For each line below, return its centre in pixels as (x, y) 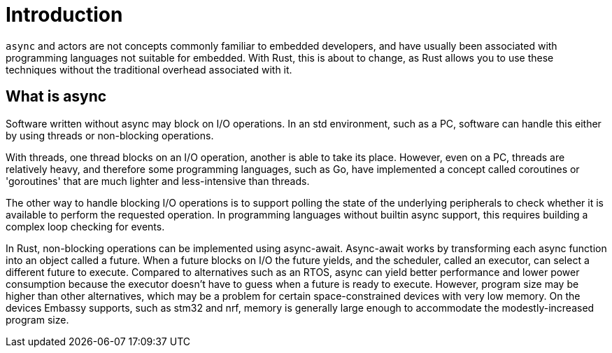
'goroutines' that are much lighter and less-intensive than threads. (158, 181)
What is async (56, 97)
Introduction (64, 15)
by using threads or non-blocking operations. (110, 135)
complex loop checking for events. (85, 226)
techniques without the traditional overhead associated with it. (149, 69)
